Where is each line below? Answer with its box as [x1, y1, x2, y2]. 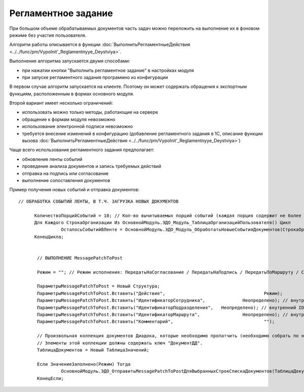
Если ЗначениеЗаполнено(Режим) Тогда [37, 361, 131, 367]
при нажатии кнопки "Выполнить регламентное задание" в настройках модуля [22, 67, 195, 73]
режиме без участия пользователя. [9, 32, 87, 38]
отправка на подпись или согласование [22, 170, 109, 177]
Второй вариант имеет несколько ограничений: [9, 100, 113, 106]
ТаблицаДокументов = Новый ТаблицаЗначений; [37, 347, 149, 353]
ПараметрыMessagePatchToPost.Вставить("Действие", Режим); [37, 290, 283, 296]
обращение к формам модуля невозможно [22, 116, 116, 122]
